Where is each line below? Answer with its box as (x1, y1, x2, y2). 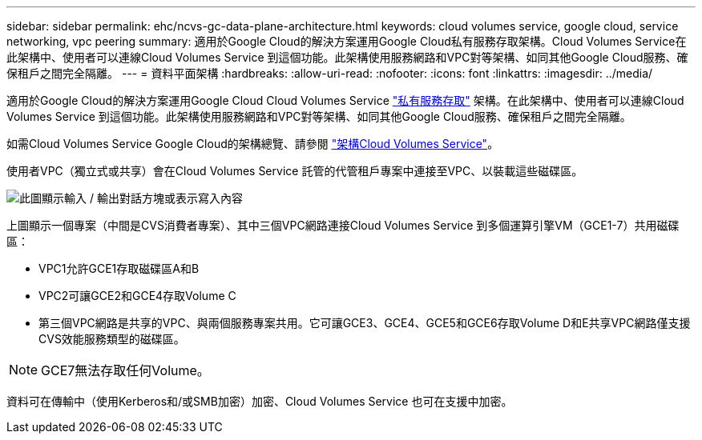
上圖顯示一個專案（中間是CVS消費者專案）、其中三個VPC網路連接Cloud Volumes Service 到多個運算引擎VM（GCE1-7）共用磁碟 (6, 218, 680, 232)
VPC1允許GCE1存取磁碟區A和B (38, 262, 200, 275)
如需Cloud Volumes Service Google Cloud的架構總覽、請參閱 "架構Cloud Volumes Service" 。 (6, 137, 499, 150)
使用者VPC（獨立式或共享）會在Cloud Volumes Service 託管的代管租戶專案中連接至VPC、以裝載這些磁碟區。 (6, 164, 583, 178)
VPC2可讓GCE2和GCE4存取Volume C (38, 289, 236, 302)
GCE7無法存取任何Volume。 (41, 362, 210, 378)
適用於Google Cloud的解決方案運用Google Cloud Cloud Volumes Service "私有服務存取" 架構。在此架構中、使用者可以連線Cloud (6, 94, 684, 107)
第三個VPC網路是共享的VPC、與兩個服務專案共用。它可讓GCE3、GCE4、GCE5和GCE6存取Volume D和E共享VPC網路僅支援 (38, 316, 691, 330)
